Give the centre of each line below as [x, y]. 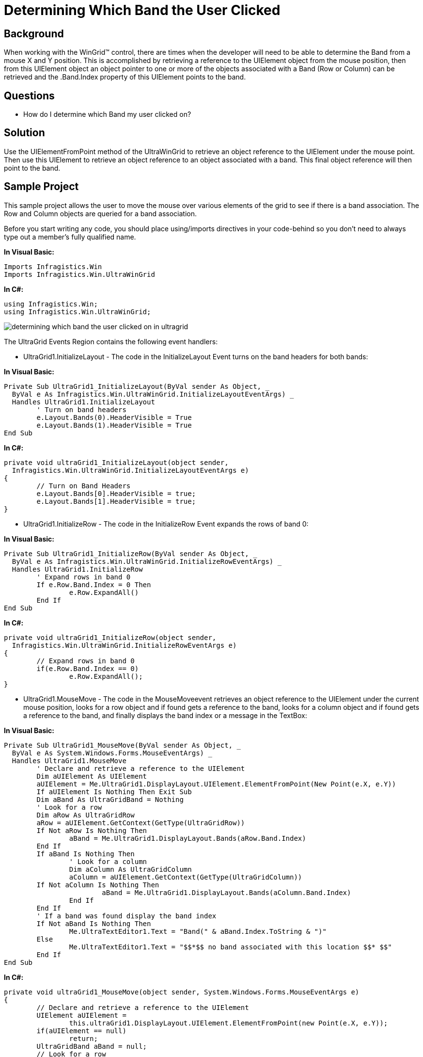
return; [83, 1038]
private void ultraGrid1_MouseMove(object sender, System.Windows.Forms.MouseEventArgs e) [182, 992]
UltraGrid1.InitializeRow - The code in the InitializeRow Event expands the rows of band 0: [166, 524]
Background [34, 33]
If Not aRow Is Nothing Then [92, 830]
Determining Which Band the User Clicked [142, 10]
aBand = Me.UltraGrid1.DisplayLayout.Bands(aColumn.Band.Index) [227, 892]
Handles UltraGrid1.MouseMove [69, 761]
